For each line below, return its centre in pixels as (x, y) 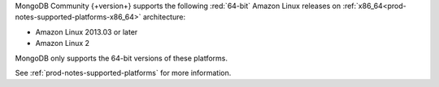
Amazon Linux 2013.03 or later (87, 31)
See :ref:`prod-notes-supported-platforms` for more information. (123, 72)
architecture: (164, 17)
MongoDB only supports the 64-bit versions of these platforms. (121, 58)
